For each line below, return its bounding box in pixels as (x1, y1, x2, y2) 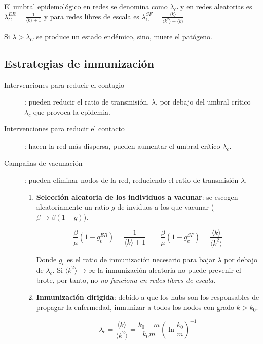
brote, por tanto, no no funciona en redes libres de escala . (36, 274, 216, 285)
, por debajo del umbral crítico (155, 96, 251, 107)
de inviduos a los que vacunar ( (117, 201, 214, 212)
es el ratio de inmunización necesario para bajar (67, 254, 215, 264)
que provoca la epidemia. (33, 106, 110, 117)
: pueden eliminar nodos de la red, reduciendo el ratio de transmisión (24, 175, 239, 185)
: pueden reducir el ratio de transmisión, (24, 96, 149, 107)
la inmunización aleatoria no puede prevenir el (97, 264, 241, 275)
